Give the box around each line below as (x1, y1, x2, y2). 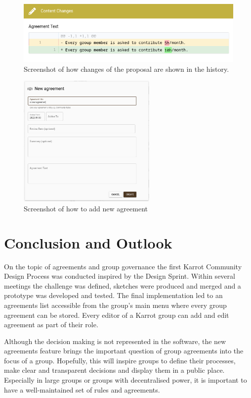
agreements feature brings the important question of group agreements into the (4, 346, 244, 356)
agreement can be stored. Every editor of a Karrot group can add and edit (4, 309, 229, 320)
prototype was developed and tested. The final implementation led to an (4, 290, 223, 300)
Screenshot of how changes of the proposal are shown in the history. (24, 63, 229, 74)
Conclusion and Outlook (4, 232, 172, 252)
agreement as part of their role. (4, 319, 98, 330)
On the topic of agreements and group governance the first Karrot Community (4, 261, 242, 271)
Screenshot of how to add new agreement (24, 203, 148, 213)
